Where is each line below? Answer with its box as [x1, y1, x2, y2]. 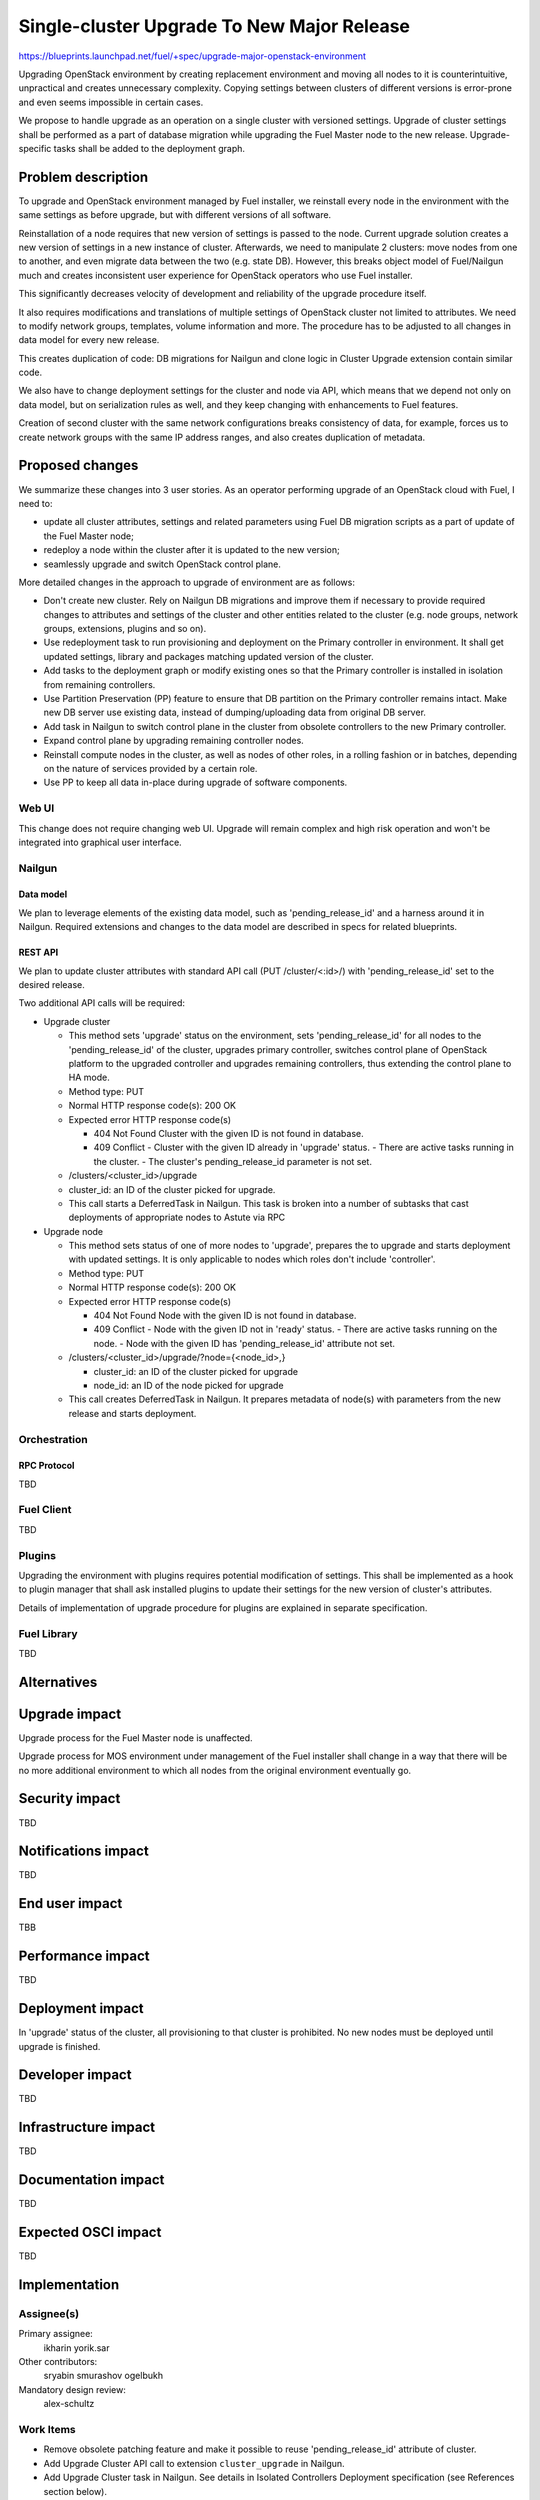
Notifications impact [18, 1843, 149, 1860]
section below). [43, 2485, 107, 2497]
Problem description [18, 168, 149, 185]
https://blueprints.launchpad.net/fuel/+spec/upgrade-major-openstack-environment [18, 50, 367, 62]
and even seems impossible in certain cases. [18, 96, 204, 108]
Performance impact [18, 1948, 150, 1965]
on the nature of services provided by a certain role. [43, 762, 258, 774]
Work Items [18, 2423, 76, 2437]
